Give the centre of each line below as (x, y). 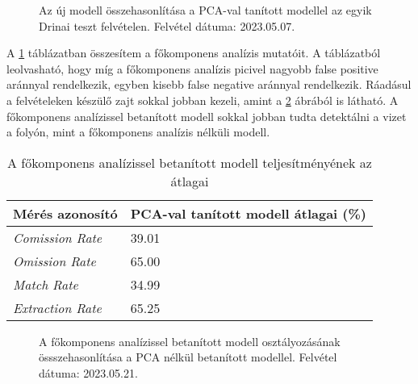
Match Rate (46, 284)
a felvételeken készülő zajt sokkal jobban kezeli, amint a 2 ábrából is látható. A (203, 100)
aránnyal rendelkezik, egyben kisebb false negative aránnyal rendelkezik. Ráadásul (209, 84)
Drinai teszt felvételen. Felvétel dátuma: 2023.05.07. (167, 25)
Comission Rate (58, 237)
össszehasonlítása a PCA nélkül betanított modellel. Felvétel (188, 357)
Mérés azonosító (65, 213)
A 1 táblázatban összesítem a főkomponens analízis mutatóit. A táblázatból (194, 53)
